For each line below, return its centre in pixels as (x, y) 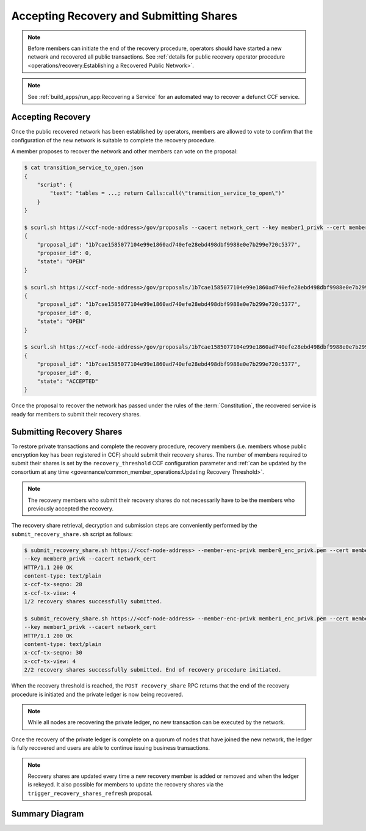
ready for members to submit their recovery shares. (76, 414)
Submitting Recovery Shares (67, 431)
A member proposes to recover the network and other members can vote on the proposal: (124, 151)
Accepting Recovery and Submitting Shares (124, 16)
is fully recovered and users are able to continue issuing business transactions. (111, 748)
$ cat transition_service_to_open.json (84, 168)
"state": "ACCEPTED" (68, 381)
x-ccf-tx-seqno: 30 (53, 653)
